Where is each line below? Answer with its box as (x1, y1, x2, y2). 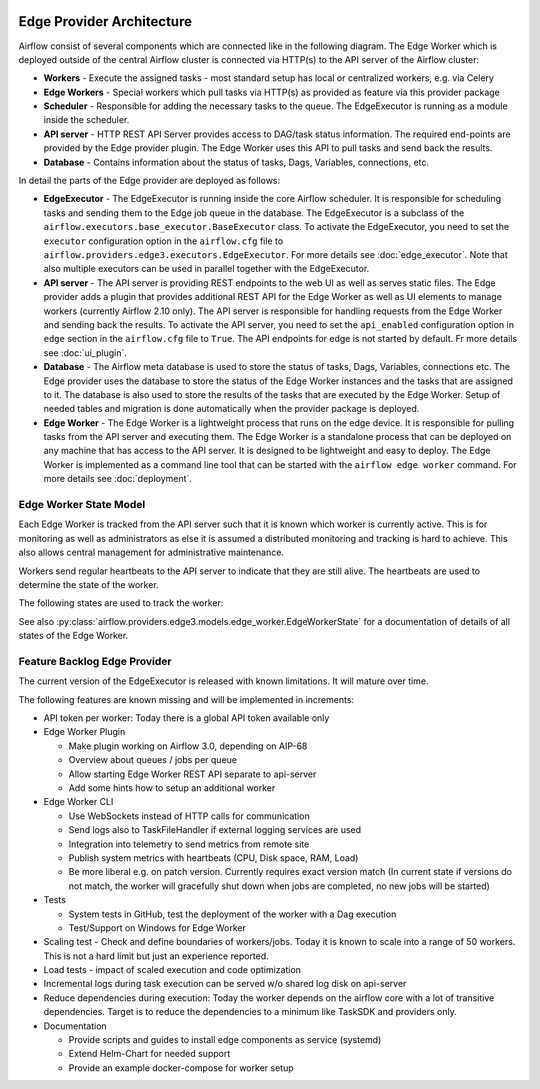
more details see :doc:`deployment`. (43, 473, 192, 485)
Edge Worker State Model (18, 498, 146, 511)
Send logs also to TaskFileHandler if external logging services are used (68, 824, 362, 836)
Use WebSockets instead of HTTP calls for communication (68, 810, 310, 822)
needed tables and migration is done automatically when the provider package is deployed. (43, 403, 420, 415)
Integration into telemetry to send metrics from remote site (68, 838, 310, 850)
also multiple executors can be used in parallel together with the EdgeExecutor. (43, 263, 370, 275)
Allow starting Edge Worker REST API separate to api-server (68, 768, 317, 780)
